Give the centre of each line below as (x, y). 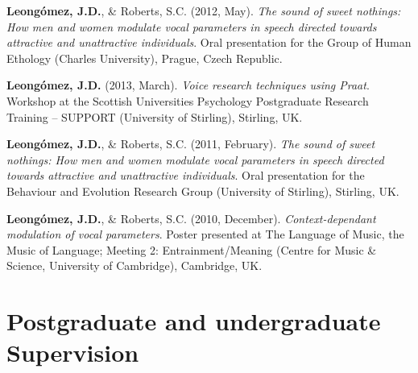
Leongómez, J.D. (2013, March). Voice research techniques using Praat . (188, 85)
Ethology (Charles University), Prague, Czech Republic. (145, 58)
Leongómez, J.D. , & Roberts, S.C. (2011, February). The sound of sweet (191, 144)
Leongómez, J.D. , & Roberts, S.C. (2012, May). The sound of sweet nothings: (204, 10)
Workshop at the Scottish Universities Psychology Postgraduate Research (188, 100)
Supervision (73, 352)
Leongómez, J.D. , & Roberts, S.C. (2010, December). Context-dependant (191, 218)
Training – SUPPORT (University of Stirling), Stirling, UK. (155, 116)
